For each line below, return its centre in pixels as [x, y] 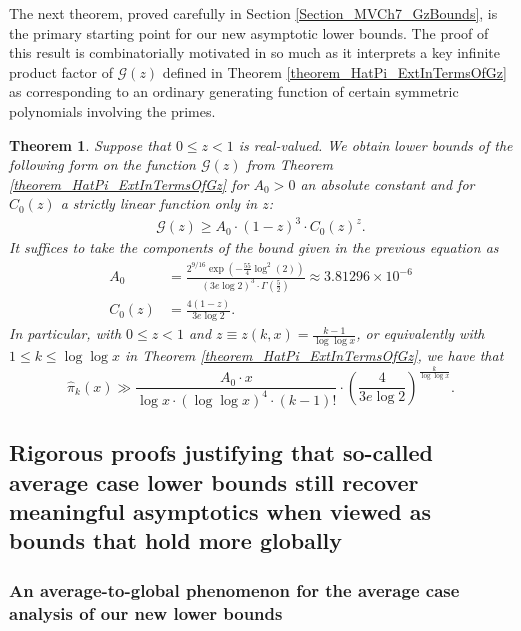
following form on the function [102, 164]
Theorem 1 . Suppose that [90, 144]
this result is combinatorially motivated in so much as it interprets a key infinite [254, 52]
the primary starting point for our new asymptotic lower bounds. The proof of [249, 32]
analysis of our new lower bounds [146, 612]
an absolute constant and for [387, 183]
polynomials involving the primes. [112, 110]
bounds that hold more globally [176, 540]
